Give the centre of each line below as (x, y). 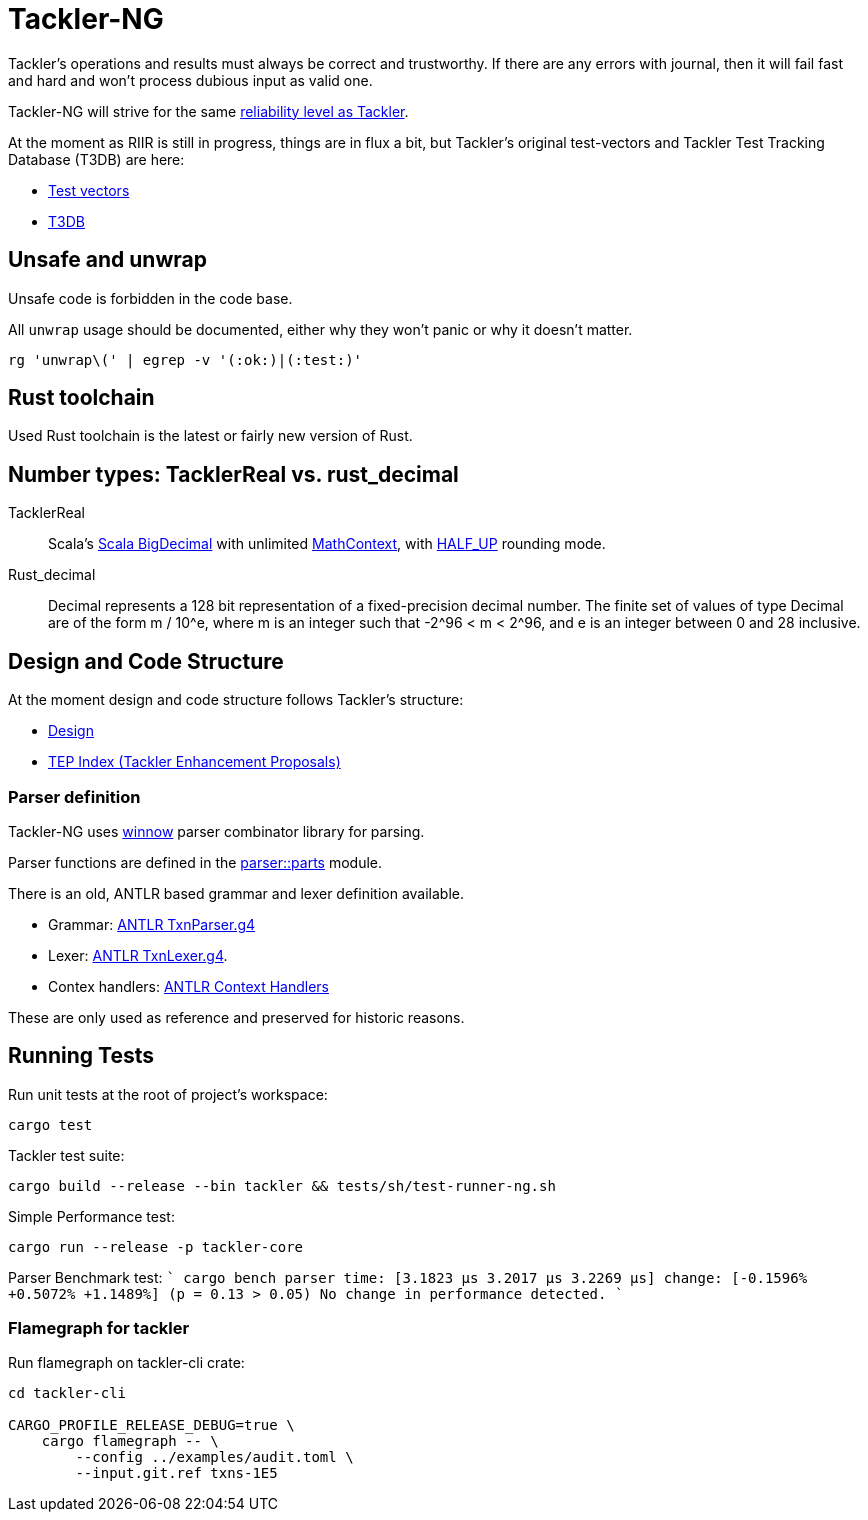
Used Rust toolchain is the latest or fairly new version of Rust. (210, 436)
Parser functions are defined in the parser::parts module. (195, 862)
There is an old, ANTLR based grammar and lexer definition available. (236, 893)
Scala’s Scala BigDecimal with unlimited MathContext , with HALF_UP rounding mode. (327, 544)
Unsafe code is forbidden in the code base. (150, 298)
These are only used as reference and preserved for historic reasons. (236, 1017)
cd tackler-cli (67, 1393)
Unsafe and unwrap (107, 260)
